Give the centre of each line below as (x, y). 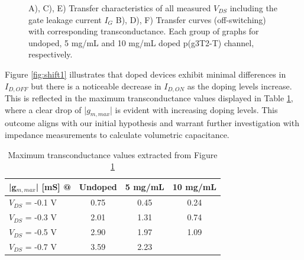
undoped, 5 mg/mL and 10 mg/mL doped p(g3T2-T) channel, (141, 42)
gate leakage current (65, 19)
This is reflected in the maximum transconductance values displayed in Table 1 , (149, 98)
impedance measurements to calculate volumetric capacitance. (117, 134)
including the (253, 8)
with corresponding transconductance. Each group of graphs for (144, 31)
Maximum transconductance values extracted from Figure (113, 154)
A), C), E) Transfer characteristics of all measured (120, 8)
